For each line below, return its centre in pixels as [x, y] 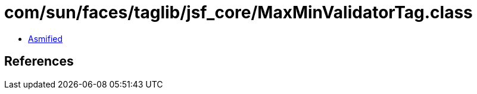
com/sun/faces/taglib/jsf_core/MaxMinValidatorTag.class [238, 12]
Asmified [46, 38]
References [39, 61]
